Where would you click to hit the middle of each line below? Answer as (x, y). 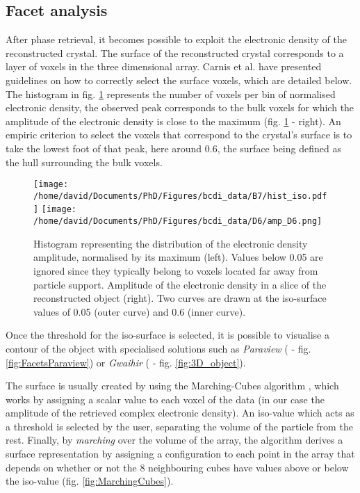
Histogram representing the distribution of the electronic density (171, 243)
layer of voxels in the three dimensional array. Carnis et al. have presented (164, 66)
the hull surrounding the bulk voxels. (84, 162)
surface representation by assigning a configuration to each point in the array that (180, 454)
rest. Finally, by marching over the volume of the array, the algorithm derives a (174, 440)
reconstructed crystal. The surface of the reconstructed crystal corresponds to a (175, 52)
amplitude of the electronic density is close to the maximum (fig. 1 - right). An (173, 121)
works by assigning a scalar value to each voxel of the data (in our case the (165, 399)
